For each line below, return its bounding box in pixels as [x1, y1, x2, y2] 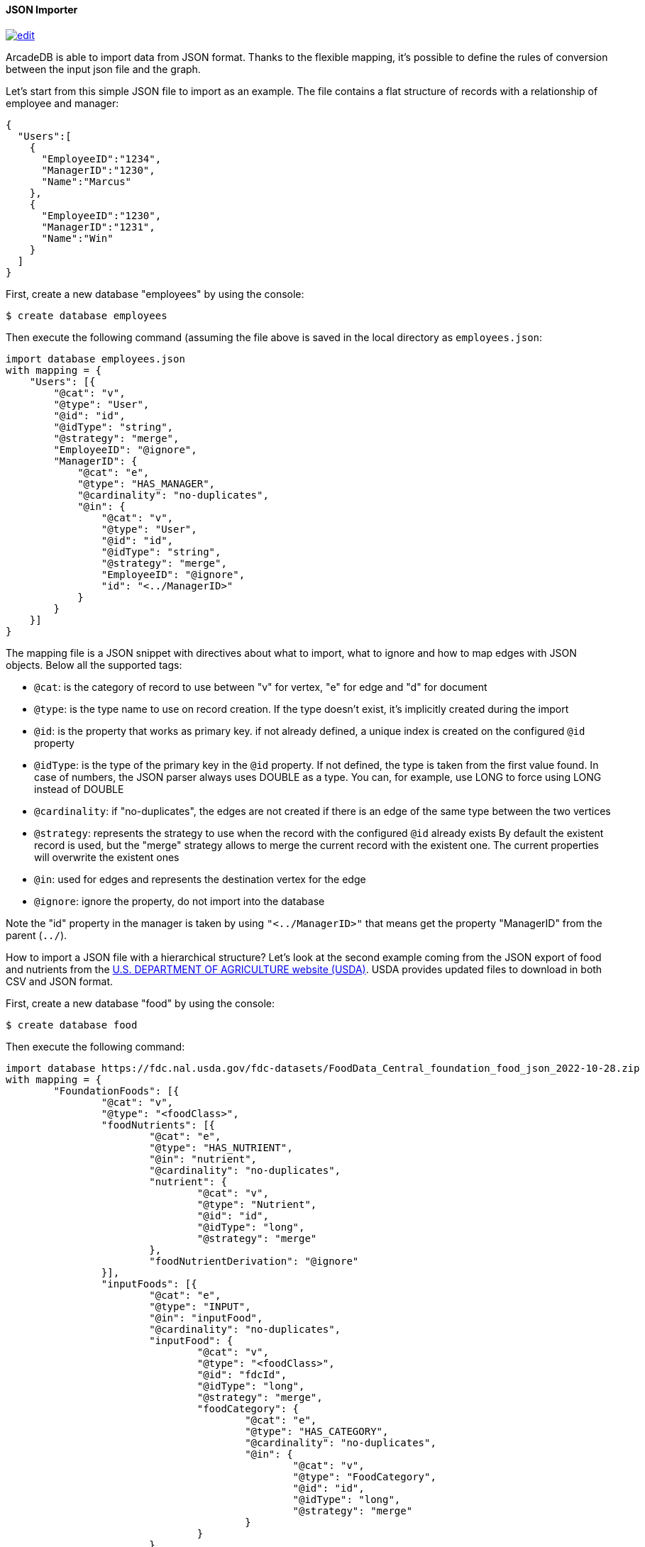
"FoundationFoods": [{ [53, 1085, 180, 1097]
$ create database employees [6, 309, 167, 321]
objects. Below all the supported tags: [6, 658, 182, 671]
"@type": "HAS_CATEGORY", [245, 1425, 389, 1437]
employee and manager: [6, 96, 119, 109]
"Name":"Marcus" [41, 175, 132, 187]
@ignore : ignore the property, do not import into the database [34, 894, 325, 907]
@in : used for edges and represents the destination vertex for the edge [34, 872, 366, 885]
